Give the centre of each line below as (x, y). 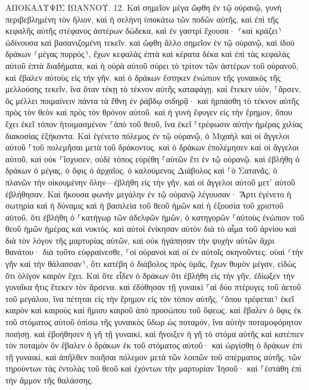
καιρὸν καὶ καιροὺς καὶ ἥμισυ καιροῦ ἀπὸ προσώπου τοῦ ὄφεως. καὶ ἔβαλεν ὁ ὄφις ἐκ (154, 310)
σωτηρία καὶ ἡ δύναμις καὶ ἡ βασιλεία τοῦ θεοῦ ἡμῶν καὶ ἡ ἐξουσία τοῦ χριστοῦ (144, 205)
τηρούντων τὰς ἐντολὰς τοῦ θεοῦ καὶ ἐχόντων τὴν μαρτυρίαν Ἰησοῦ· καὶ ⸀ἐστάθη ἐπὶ (154, 368)
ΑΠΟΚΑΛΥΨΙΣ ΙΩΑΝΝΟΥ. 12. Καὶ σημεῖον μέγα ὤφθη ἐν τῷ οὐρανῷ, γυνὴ (143, 7)
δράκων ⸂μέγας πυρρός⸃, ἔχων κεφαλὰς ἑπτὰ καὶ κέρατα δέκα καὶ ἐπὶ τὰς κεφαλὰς (148, 54)
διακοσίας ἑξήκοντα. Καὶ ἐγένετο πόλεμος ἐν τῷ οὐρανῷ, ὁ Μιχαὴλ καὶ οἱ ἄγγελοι (147, 135)
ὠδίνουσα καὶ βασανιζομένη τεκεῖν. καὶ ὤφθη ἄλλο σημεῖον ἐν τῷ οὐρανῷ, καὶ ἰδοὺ (150, 42)
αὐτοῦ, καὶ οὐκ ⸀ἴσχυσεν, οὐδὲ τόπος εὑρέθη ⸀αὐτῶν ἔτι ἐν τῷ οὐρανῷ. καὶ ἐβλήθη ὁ (152, 158)
